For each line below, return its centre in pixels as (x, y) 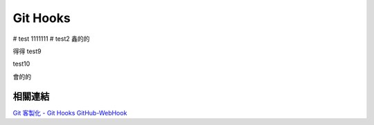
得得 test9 (27, 51)
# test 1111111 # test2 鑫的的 (51, 39)
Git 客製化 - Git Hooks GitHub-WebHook (70, 113)
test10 (21, 64)
